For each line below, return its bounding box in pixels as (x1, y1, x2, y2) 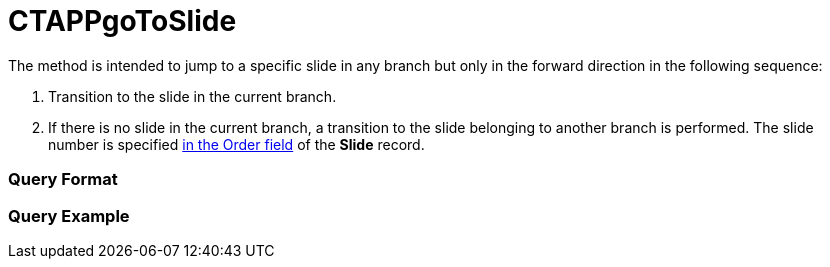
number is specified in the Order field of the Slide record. (48, 135, 425, 153)
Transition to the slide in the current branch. (48, 87, 337, 105)
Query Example (8, 205, 130, 226)
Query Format (8, 169, 118, 190)
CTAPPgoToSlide (8, 4, 237, 38)
